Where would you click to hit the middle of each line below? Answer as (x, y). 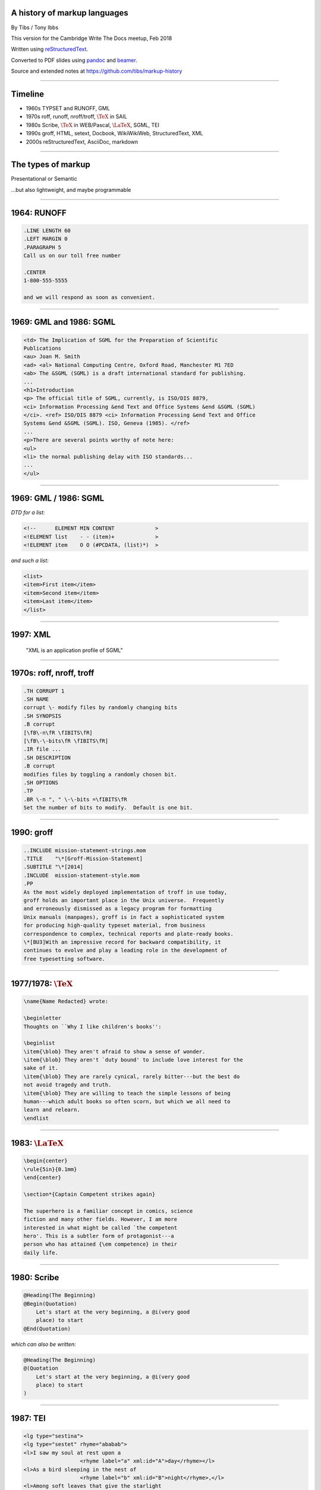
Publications (43, 348)
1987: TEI (28, 1418)
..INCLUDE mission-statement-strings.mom (85, 850)
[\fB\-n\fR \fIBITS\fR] (58, 732)
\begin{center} (45, 1161)
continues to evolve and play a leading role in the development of (125, 950)
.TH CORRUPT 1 (44, 691)
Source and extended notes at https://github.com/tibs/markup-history (97, 71)
